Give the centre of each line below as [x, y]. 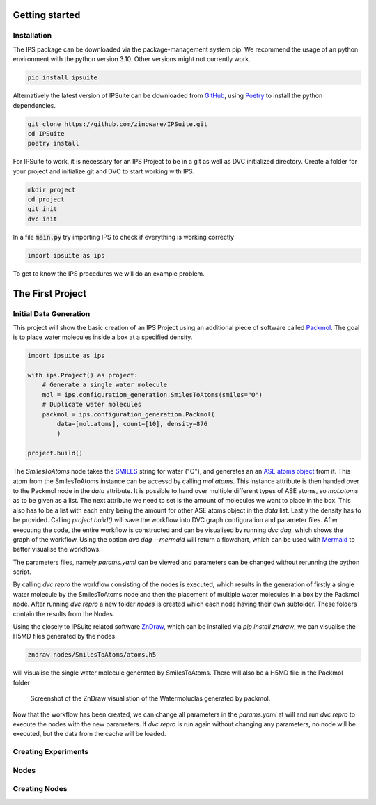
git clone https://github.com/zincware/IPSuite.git [118, 124]
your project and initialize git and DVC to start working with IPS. [104, 171]
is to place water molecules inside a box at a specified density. [103, 337]
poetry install [53, 143]
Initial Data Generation [52, 313]
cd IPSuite [46, 133]
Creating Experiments [51, 752]
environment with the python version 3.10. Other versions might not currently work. [132, 59]
